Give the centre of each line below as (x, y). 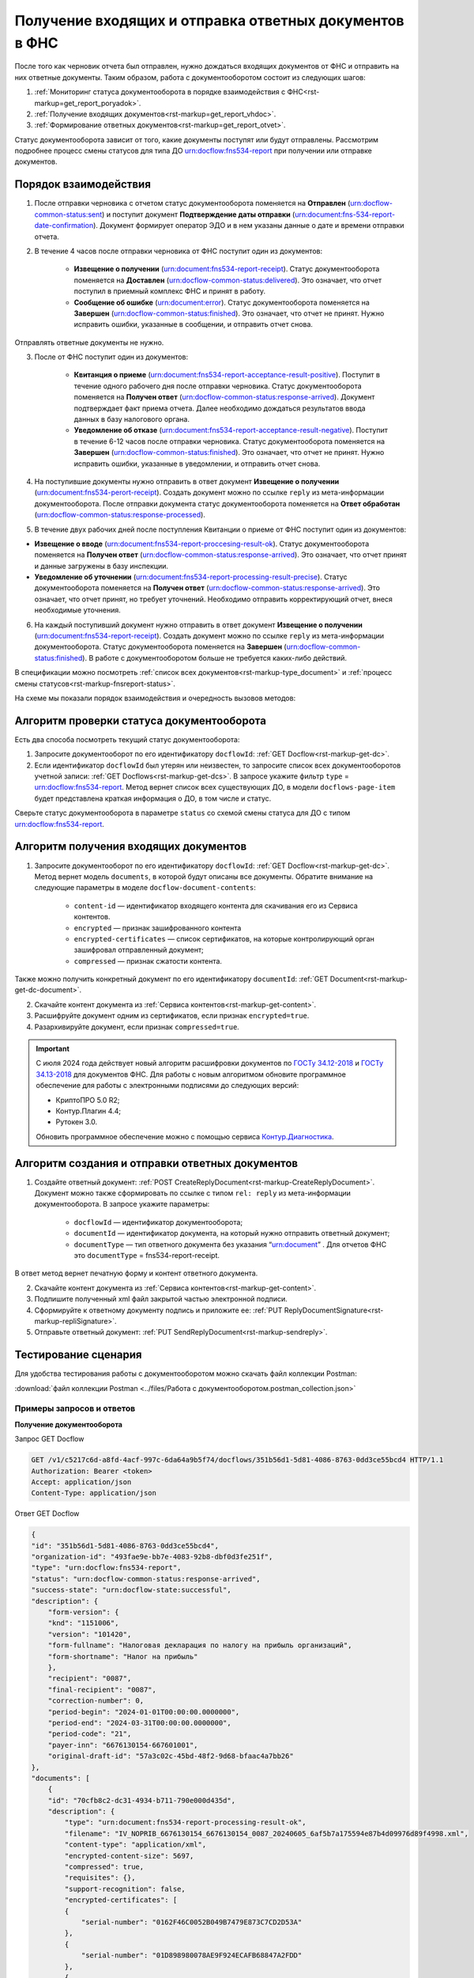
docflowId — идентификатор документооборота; (158, 1222)
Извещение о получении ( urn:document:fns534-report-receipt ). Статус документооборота (227, 269)
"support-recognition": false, (125, 1889)
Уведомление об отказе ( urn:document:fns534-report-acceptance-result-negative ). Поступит (231, 430)
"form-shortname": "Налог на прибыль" (123, 1656)
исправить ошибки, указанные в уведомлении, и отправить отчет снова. (197, 464)
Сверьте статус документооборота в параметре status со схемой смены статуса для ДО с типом (182, 813)
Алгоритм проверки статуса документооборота (140, 720)
